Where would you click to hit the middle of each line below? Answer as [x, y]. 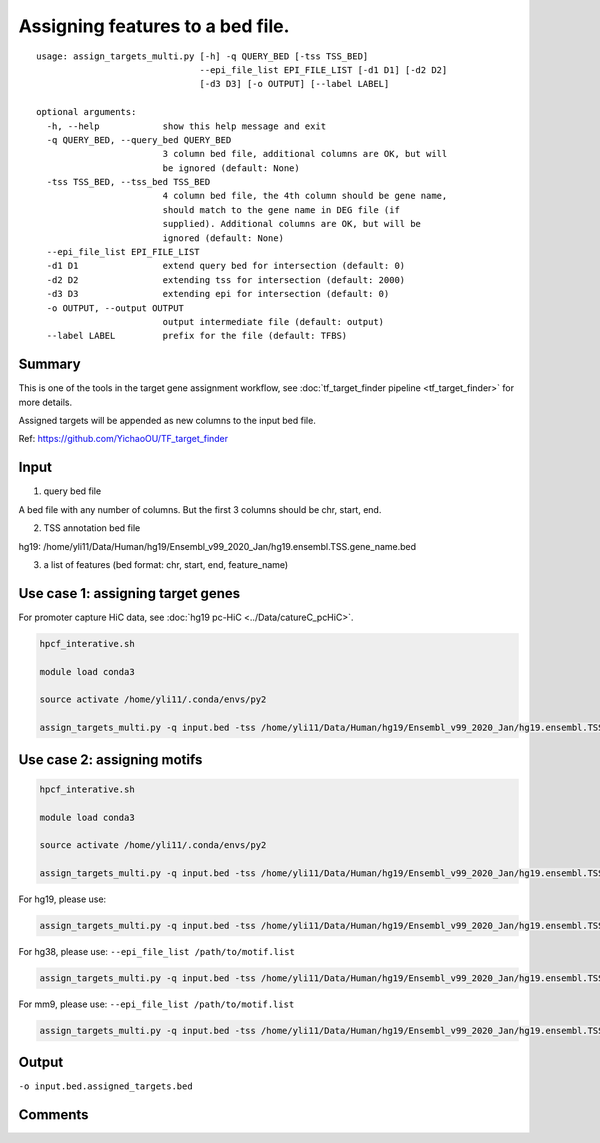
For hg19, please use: [62, 899]
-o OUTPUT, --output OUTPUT [115, 308]
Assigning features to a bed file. [154, 26]
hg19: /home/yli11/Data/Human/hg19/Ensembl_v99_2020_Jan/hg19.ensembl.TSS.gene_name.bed [217, 546]
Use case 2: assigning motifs [110, 759]
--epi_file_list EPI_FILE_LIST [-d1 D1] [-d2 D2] [323, 69]
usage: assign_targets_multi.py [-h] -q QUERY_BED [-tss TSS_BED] [202, 56]
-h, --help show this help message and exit [186, 126]
